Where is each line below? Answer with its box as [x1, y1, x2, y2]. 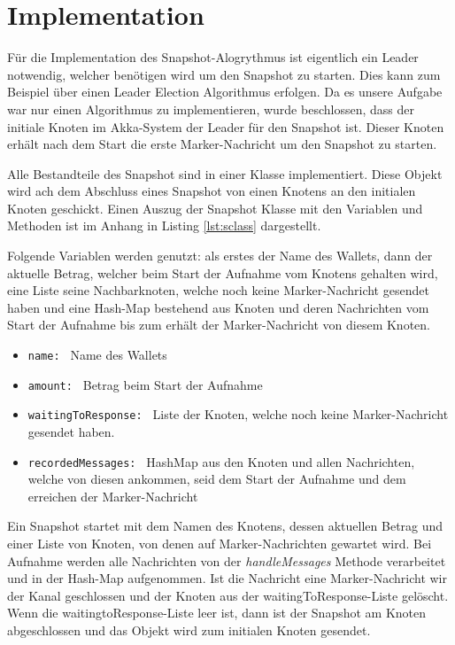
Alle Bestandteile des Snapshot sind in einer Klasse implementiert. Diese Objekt [7, 164, 443, 183]
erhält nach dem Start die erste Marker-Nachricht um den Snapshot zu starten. [7, 135, 437, 153]
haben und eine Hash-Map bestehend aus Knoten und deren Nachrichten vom [7, 298, 429, 316]
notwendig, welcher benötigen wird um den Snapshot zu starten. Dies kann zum [7, 65, 441, 83]
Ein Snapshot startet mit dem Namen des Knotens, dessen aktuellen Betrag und [7, 517, 443, 535]
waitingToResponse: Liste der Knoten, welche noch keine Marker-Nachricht [27, 405, 449, 424]
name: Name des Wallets [27, 346, 167, 364]
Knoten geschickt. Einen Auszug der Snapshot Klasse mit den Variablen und [7, 198, 423, 217]
